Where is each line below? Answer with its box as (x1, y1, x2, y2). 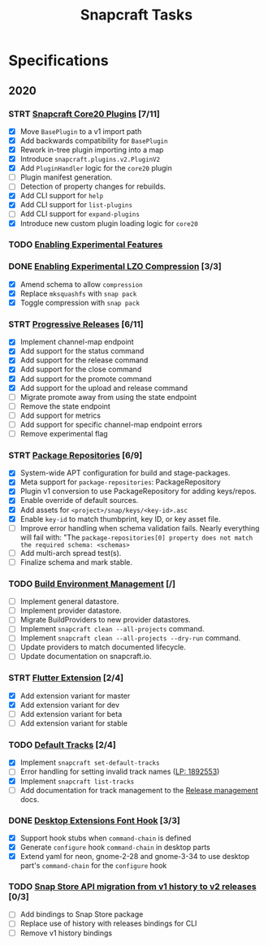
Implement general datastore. (19, 597, 119, 606)
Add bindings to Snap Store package (19, 909, 144, 919)
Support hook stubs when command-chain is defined (19, 833, 192, 843)
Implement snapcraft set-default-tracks (19, 757, 160, 767)
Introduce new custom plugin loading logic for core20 (19, 218, 199, 228)
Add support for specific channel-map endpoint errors (19, 419, 203, 429)
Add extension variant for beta (19, 709, 123, 718)
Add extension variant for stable (19, 718, 128, 728)
